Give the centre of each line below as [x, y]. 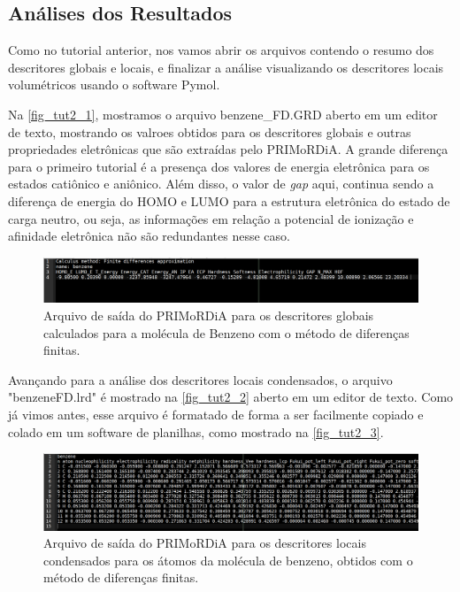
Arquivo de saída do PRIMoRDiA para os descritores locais [205, 543]
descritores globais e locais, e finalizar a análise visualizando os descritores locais [226, 67]
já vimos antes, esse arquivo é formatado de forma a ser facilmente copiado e [216, 415]
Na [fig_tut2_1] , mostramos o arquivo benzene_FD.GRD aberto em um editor [223, 114]
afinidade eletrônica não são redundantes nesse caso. [149, 236]
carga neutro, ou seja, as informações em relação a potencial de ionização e [211, 218]
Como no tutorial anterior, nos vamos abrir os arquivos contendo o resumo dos [221, 50]
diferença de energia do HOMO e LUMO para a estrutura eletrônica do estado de [229, 200]
